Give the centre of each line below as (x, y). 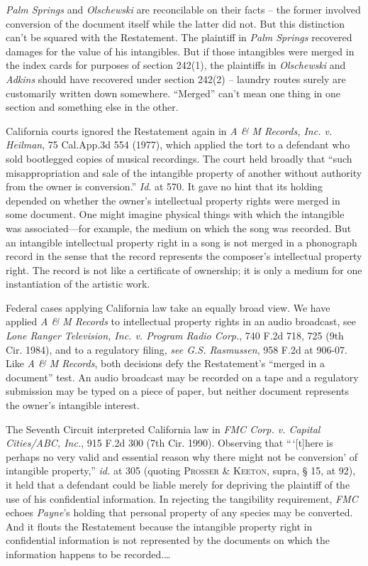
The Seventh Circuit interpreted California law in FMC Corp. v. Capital (163, 429)
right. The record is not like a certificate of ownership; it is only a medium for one (184, 270)
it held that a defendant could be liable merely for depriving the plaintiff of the (178, 484)
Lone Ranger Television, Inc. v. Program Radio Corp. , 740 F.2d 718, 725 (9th (175, 336)
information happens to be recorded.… (88, 554)
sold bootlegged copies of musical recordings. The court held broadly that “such (179, 158)
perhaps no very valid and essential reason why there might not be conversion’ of (182, 456)
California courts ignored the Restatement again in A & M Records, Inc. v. (169, 130)
